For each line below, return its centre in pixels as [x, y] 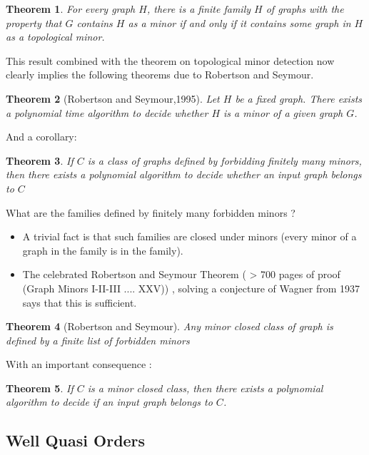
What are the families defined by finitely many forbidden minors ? [151, 212]
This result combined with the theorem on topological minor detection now [170, 60]
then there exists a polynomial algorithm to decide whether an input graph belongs [184, 174]
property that [34, 22]
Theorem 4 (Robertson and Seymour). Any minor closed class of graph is [170, 326]
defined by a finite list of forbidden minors [98, 340]
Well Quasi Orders [76, 440]
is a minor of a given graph [283, 112]
